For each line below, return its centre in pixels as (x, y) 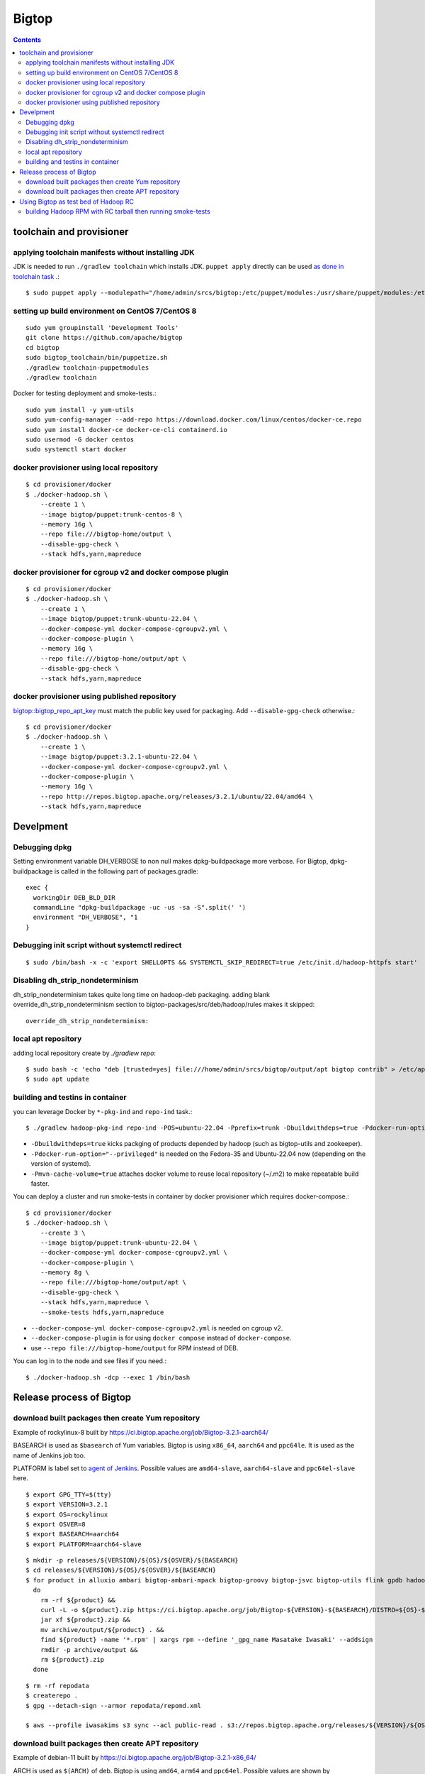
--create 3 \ (63, 1233)
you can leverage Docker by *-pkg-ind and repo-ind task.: (103, 1111)
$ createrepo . (52, 1696)
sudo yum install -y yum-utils (80, 409)
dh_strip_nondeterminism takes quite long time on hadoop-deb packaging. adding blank (142, 994)
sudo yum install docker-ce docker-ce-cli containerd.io (127, 430)
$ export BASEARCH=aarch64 (73, 1534)
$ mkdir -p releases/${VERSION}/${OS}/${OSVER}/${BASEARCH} (132, 1560)
